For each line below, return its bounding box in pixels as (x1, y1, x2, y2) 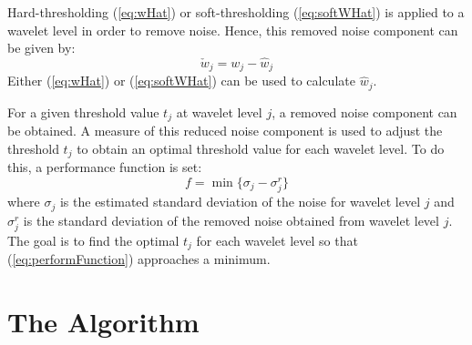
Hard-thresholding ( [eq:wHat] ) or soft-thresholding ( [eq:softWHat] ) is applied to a (7, 3, 465, 21)
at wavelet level (176, 102, 262, 121)
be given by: (7, 38, 76, 57)
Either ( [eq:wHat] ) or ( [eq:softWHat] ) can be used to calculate (7, 71, 355, 90)
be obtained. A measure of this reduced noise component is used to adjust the (7, 121, 443, 140)
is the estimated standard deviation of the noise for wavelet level (59, 192, 421, 211)
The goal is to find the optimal (7, 230, 180, 249)
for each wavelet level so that (196, 230, 358, 249)
